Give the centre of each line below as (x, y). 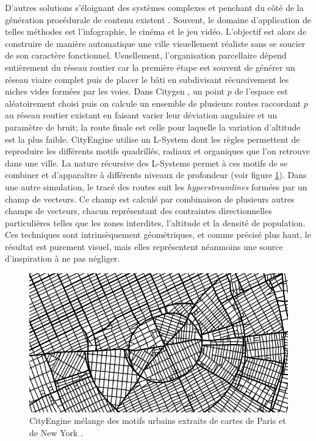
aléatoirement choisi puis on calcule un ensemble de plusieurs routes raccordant (153, 103)
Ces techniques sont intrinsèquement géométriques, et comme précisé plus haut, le (158, 235)
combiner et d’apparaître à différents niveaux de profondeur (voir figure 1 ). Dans (156, 175)
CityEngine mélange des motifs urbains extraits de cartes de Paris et (158, 421)
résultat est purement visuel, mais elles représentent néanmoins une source (144, 246)
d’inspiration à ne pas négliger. (63, 258)
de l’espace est (261, 91)
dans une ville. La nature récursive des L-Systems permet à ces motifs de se (146, 163)
